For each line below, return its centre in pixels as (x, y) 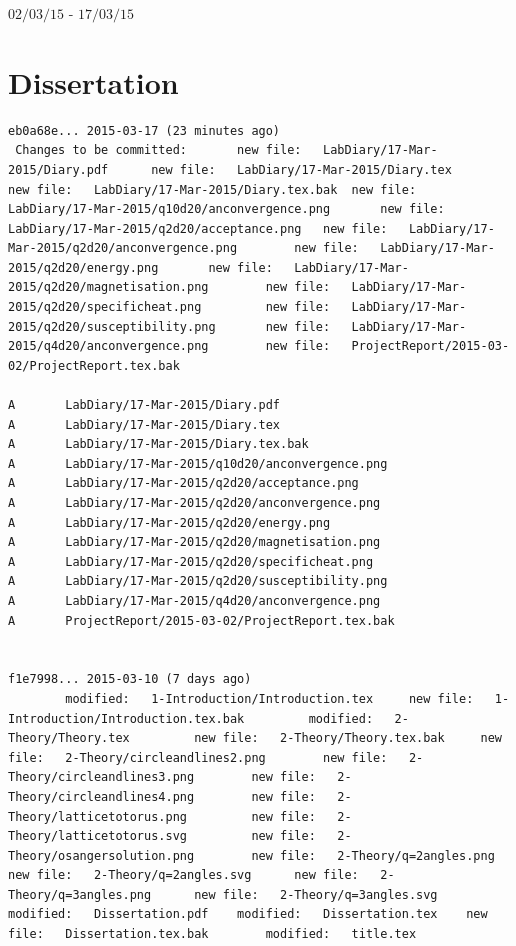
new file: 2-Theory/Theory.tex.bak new (348, 738)
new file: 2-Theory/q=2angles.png (373, 855)
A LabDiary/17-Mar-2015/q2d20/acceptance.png (183, 483)
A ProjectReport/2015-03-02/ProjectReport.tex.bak (201, 620)
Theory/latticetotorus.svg (97, 836)
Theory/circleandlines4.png (101, 796)
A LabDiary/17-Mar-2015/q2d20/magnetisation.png (194, 542)
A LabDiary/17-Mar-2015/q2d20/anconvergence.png (194, 503)
